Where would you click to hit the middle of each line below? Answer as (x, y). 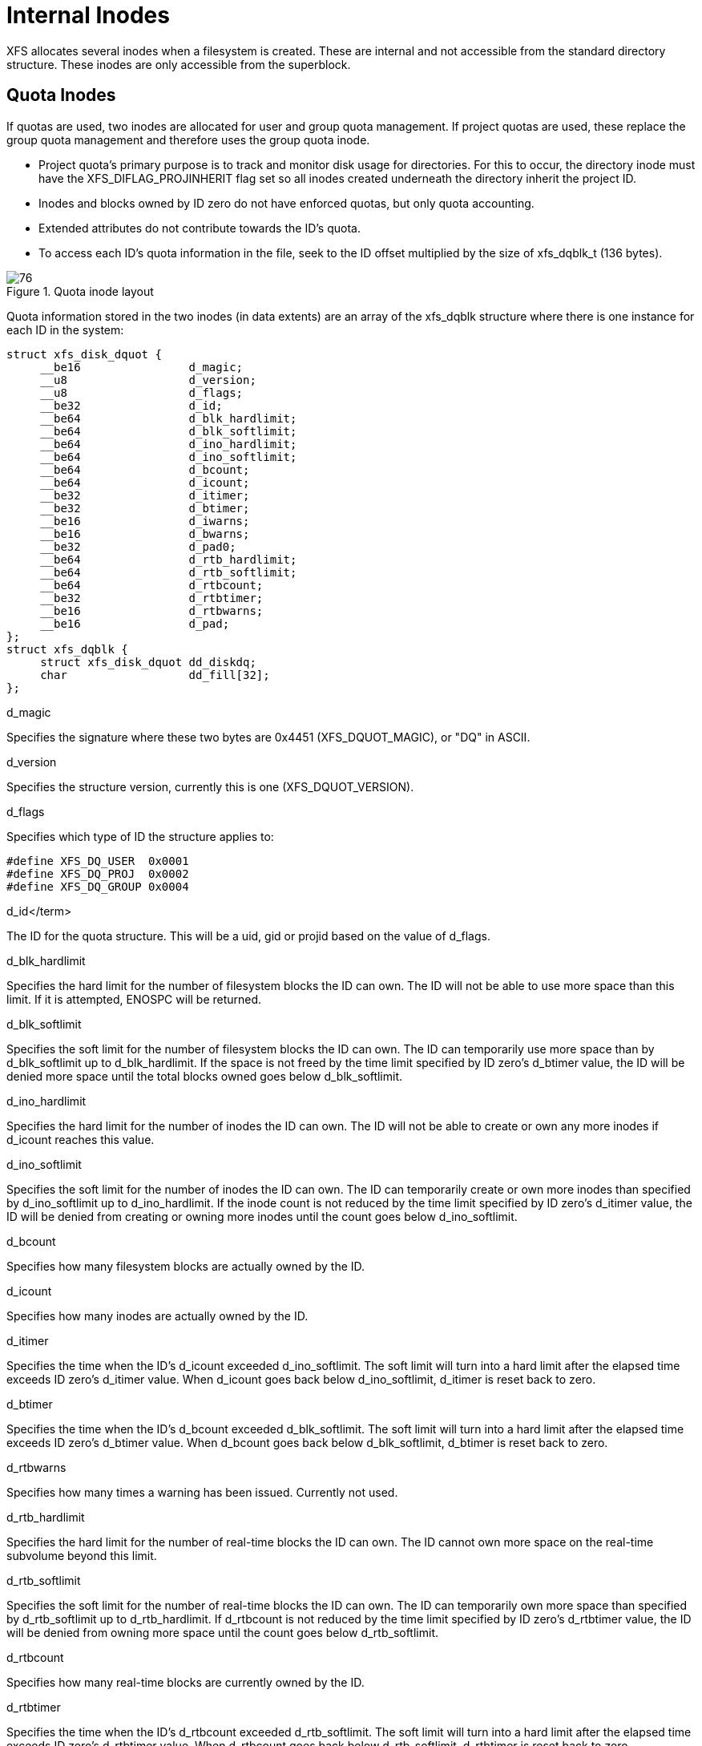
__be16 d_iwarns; (145, 521)
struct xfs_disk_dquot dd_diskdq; (148, 662)
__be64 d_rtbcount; (152, 585)
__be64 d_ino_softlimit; (169, 457)
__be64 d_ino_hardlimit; (169, 444)
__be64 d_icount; (145, 482)
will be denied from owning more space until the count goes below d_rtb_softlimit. (222, 1632)
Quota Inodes (61, 95)
